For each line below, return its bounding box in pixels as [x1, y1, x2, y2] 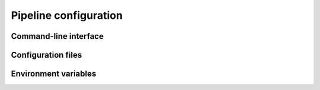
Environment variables [11, 69, 97, 79]
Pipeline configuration [11, 9, 123, 22]
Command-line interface [11, 31, 104, 41]
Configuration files [11, 50, 82, 60]
